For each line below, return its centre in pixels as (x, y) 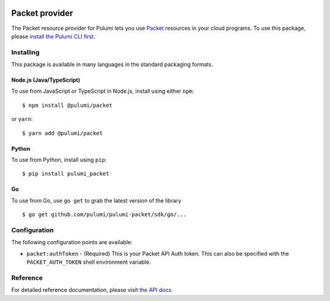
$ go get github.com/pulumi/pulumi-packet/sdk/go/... (104, 215)
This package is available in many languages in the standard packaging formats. (112, 65)
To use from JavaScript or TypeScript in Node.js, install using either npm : (103, 91)
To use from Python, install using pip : (59, 160)
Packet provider (42, 13)
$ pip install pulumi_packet (66, 174)
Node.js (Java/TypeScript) (46, 80)
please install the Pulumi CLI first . (53, 36)
